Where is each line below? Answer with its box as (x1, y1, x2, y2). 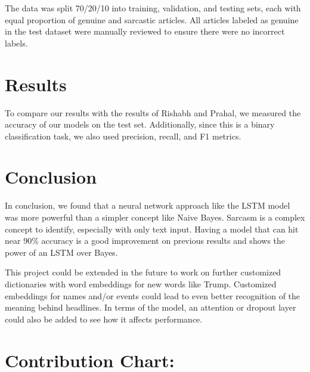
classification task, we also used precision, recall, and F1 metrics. (5, 129, 241, 142)
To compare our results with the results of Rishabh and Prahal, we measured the (5, 106, 301, 119)
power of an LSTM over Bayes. (5, 246, 118, 258)
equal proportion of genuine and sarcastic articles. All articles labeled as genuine (5, 13, 299, 26)
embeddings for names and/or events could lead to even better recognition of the (5, 289, 300, 302)
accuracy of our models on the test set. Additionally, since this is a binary (5, 118, 275, 131)
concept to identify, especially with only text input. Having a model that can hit (5, 222, 299, 235)
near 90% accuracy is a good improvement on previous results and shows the (5, 234, 286, 247)
